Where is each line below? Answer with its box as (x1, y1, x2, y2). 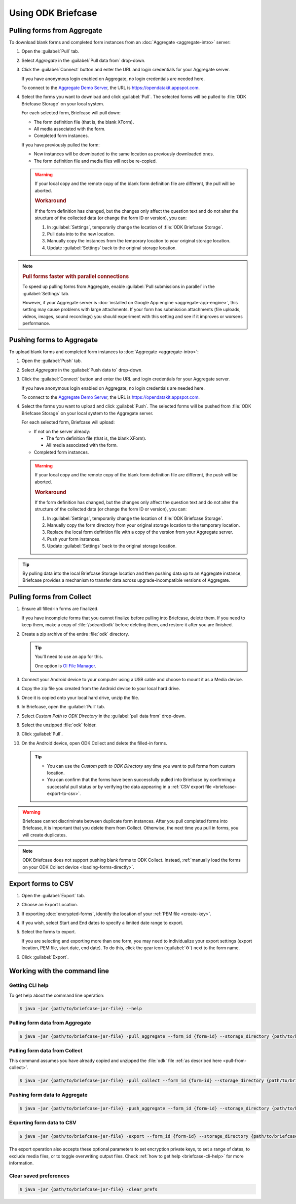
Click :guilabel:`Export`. (21, 954, 69, 960)
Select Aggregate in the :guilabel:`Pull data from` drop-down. (21, 57, 146, 63)
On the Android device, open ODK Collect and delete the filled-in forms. (21, 740, 168, 746)
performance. (22, 321, 50, 326)
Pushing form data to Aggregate (9, 1091, 88, 1098)
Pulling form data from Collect (9, 1047, 83, 1054)
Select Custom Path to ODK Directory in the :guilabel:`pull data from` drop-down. (21, 713, 186, 719)
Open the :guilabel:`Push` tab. (21, 358, 82, 364)
